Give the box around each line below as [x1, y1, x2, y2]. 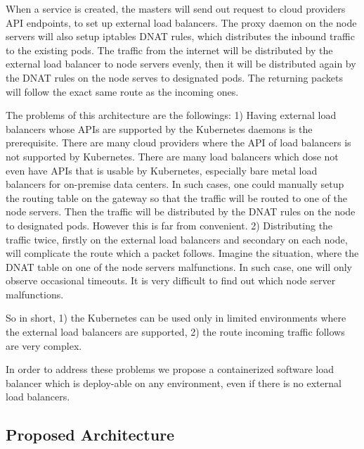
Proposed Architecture [6, 424, 175, 445]
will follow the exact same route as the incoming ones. [6, 84, 239, 99]
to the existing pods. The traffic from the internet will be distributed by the [6, 42, 333, 57]
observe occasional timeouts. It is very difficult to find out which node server [6, 273, 336, 288]
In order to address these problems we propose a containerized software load [6, 362, 334, 377]
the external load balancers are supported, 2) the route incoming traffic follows [6, 324, 345, 339]
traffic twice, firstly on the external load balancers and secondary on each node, [6, 232, 348, 246]
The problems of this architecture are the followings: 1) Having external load [6, 108, 337, 122]
